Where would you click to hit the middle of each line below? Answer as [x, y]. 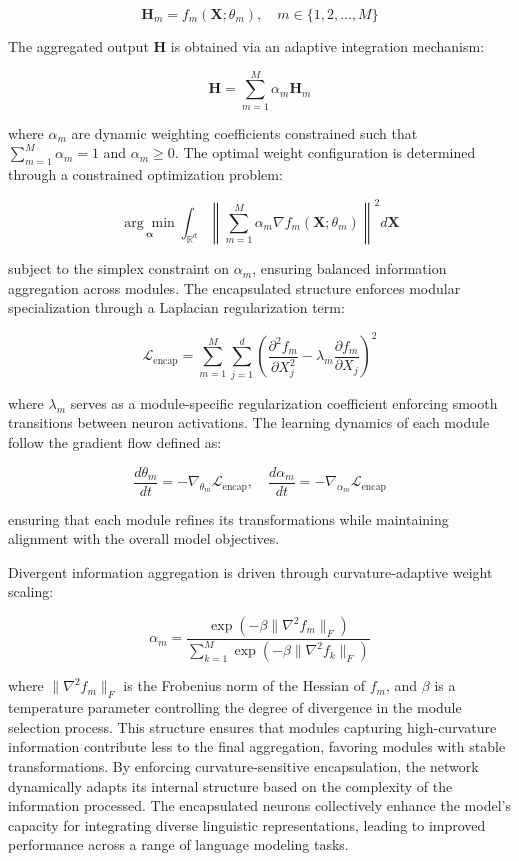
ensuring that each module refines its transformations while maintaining [228, 518]
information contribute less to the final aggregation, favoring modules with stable [257, 746]
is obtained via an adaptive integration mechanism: [327, 46]
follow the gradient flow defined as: [115, 442]
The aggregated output [78, 46]
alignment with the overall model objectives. [144, 538]
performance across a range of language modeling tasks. [178, 844]
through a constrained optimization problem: [145, 174]
